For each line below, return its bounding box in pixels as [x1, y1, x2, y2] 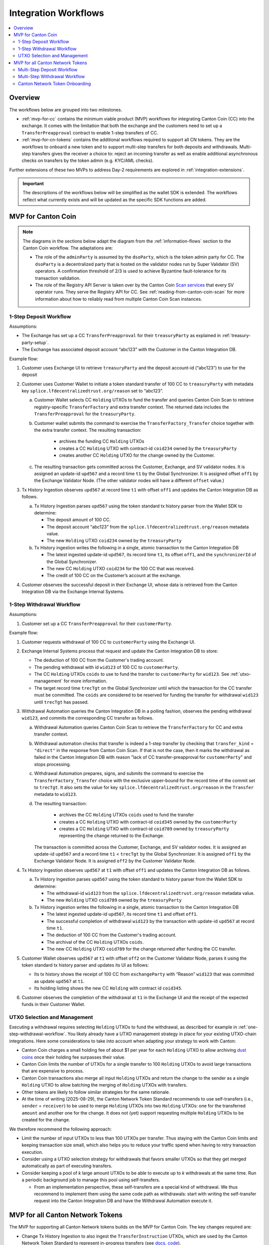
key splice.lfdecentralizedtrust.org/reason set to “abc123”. [21, 388, 163, 394]
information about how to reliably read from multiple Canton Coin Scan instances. [35, 296, 202, 302]
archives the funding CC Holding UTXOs [59, 438, 144, 444]
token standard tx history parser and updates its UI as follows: [21, 962, 149, 968]
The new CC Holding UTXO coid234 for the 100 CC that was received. [46, 566, 195, 572]
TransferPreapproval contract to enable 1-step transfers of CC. [21, 129, 158, 135]
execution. [21, 1149, 43, 1155]
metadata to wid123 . [34, 791, 77, 797]
